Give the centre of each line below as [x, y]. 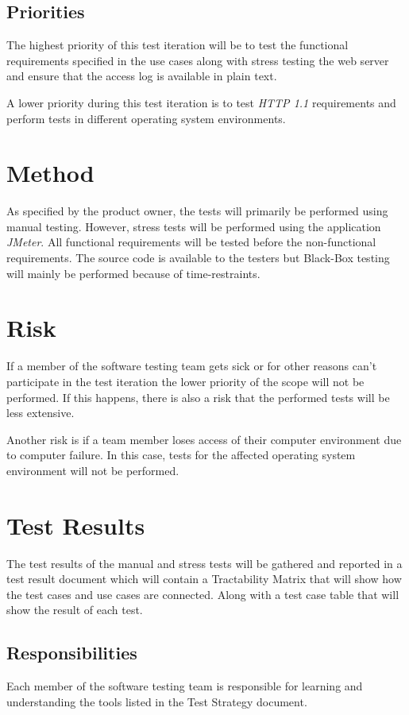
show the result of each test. [75, 610]
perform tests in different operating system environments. [146, 118]
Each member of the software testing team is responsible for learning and [185, 686]
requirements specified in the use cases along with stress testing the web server [198, 60]
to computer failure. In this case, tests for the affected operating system [181, 455]
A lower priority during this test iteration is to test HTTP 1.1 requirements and [201, 102]
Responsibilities [72, 653]
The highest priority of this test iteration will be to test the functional [177, 45]
